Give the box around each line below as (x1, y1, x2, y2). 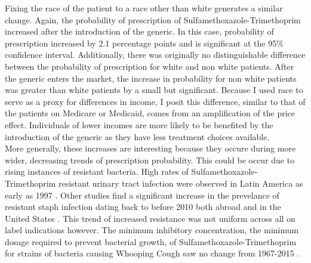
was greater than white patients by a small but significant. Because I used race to (5, 83, 303, 96)
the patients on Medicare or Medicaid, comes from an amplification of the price (5, 107, 295, 119)
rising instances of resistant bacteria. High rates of (5, 165, 189, 178)
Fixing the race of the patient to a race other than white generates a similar (5, 2, 283, 14)
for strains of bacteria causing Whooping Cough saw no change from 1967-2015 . (5, 247, 300, 259)
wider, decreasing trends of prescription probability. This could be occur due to (5, 153, 295, 166)
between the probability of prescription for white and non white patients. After (5, 60, 294, 72)
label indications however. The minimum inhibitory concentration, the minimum (5, 224, 299, 236)
